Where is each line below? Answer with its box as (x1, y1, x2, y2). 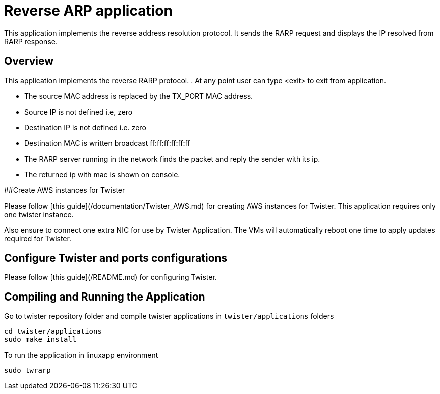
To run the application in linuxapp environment (4, 351, 158, 360)
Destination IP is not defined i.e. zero (24, 123, 146, 132)
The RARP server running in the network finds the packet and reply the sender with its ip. (24, 154, 320, 163)
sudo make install (4, 335, 77, 344)
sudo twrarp (4, 366, 51, 375)
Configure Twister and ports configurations (4, 252, 228, 265)
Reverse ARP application (4, 2, 173, 19)
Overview (4, 55, 54, 68)
